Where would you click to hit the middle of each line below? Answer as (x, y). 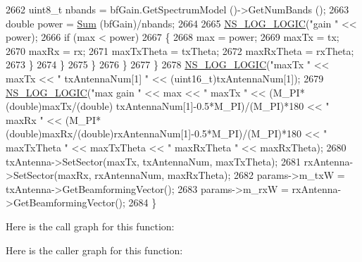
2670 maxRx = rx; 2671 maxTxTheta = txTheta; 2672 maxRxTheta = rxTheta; (180, 50)
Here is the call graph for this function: (90, 226)
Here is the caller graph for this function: (94, 250)
